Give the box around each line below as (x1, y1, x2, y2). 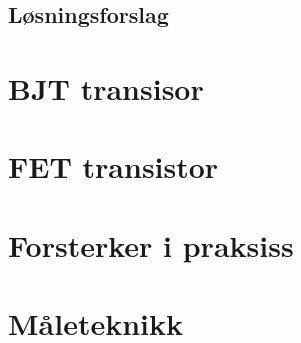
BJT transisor (8, 67, 204, 108)
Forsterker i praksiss (8, 224, 294, 265)
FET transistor (8, 146, 219, 187)
